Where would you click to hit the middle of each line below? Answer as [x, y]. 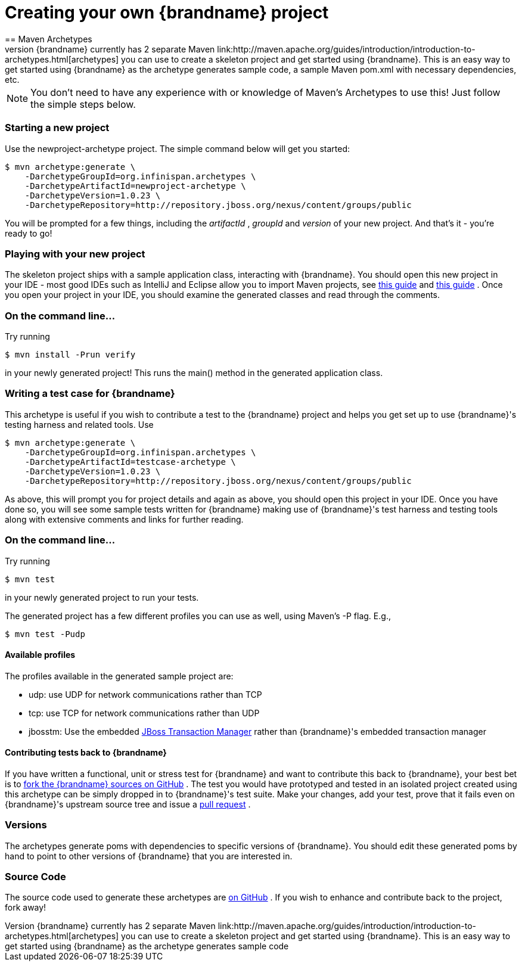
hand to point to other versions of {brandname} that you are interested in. [149, 856]
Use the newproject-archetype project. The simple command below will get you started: [178, 148]
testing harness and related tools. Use [79, 424]
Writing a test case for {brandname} [90, 394]
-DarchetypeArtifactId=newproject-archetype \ [135, 186]
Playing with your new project [75, 254]
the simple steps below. [83, 104]
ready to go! [29, 233]
